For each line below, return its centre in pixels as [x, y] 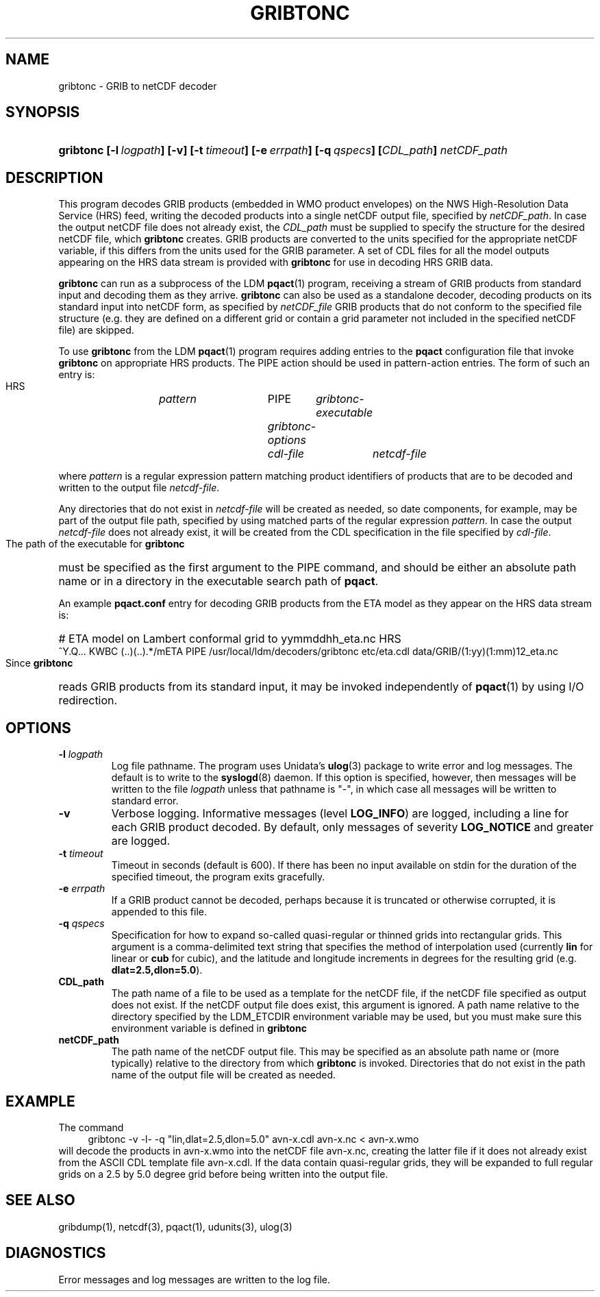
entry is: [77, 375]
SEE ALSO [40, 1200]
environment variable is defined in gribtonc [209, 1028]
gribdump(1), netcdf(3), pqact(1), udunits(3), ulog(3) [175, 1226]
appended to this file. [159, 912]
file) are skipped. [96, 330]
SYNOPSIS [43, 112]
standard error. [145, 801]
